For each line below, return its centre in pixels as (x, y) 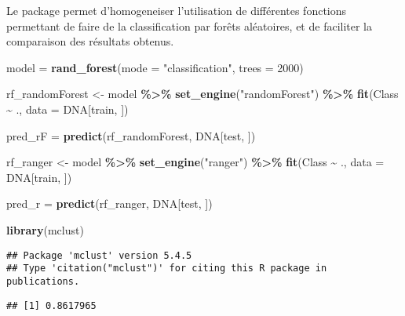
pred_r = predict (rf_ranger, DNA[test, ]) (109, 203)
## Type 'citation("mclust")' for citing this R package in (167, 269)
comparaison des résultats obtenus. (90, 41)
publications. (43, 281)
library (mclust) (45, 229)
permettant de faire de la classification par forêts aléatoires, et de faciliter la (190, 25)
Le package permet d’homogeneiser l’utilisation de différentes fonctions (177, 10)
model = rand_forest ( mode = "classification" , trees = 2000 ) (155, 67)
